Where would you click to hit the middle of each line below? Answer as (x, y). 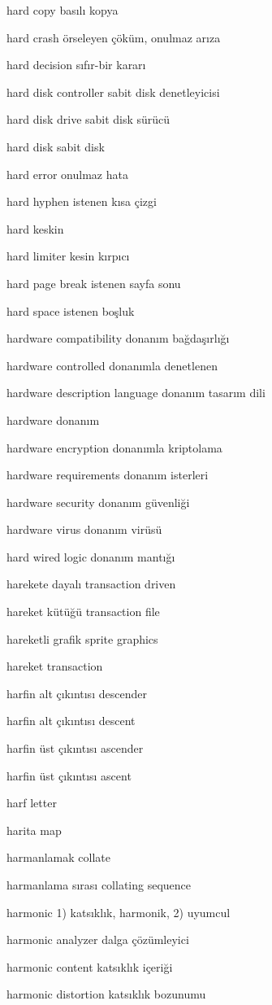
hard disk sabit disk (56, 146)
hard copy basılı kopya (63, 10)
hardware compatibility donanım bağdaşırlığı (118, 338)
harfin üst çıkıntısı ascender (75, 748)
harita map (34, 830)
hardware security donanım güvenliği (98, 502)
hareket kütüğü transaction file (83, 612)
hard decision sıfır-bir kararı (76, 65)
